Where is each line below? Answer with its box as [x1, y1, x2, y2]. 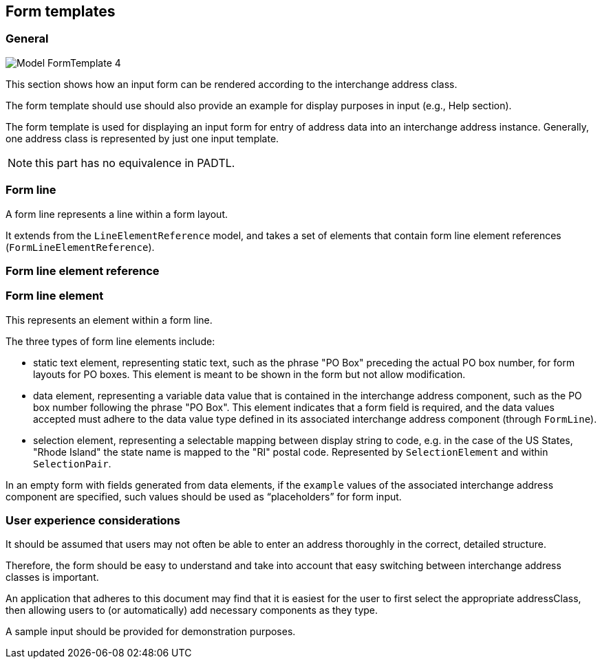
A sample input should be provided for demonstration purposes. [6, 626, 296, 638]
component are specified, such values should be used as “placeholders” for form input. [6, 490, 402, 502]
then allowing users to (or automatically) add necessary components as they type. [6, 604, 378, 617]
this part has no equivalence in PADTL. [35, 155, 235, 170]
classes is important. [6, 571, 99, 584]
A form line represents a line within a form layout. [6, 208, 228, 220]
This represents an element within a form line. [6, 313, 213, 326]
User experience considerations [6, 513, 180, 528]
